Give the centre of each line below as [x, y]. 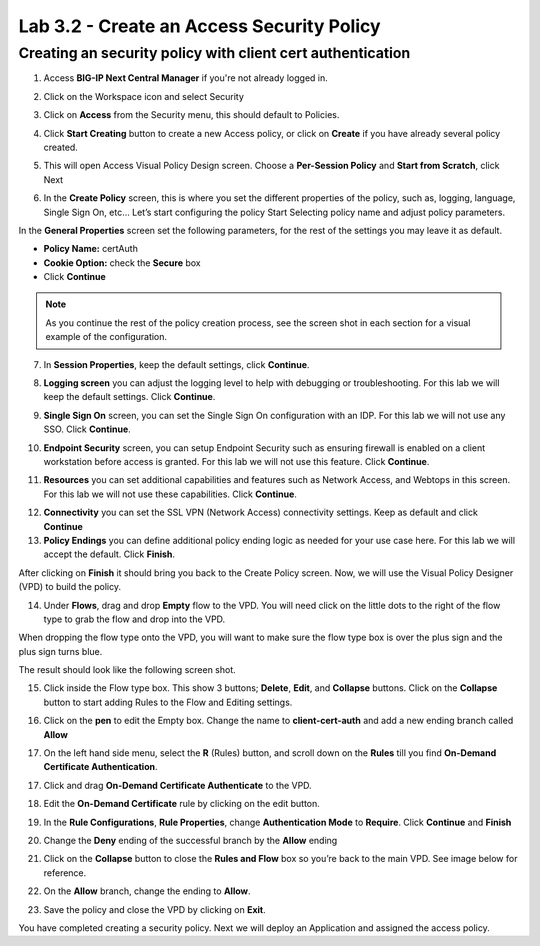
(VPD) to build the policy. [70, 587]
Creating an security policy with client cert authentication [214, 53]
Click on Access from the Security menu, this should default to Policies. [191, 115]
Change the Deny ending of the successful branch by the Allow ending [190, 840]
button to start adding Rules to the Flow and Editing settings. [168, 702]
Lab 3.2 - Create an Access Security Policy [199, 26]
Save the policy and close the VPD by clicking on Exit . [155, 909]
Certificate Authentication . [101, 767]
